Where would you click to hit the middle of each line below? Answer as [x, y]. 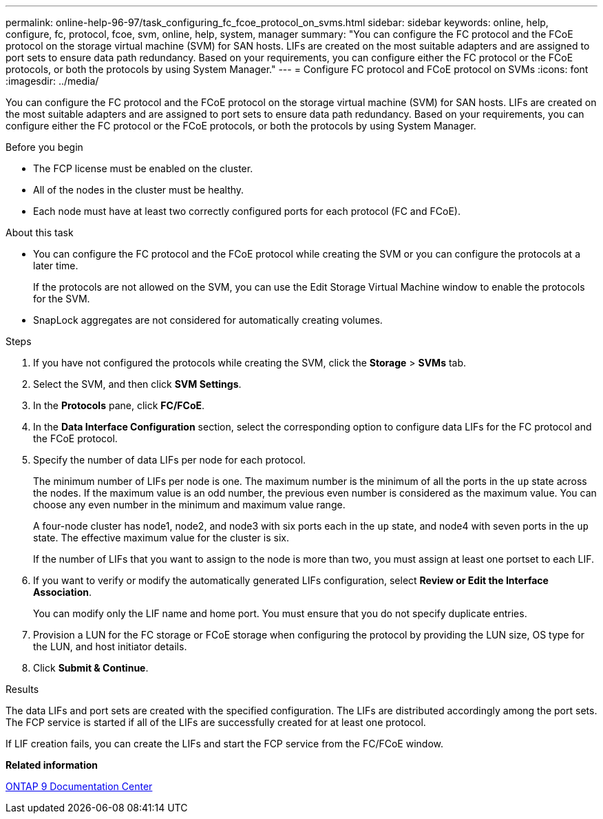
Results [22, 689]
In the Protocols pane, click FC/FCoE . [119, 405]
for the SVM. [62, 299]
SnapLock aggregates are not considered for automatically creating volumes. [208, 320]
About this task [40, 232]
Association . [62, 592]
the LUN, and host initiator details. [110, 646]
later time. [56, 266]
